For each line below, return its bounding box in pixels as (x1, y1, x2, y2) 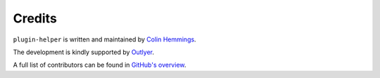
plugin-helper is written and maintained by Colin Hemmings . (13, 35, 196, 44)
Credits (13, 11, 58, 26)
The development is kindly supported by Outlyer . (13, 48, 155, 56)
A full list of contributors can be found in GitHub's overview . (13, 60, 186, 70)
